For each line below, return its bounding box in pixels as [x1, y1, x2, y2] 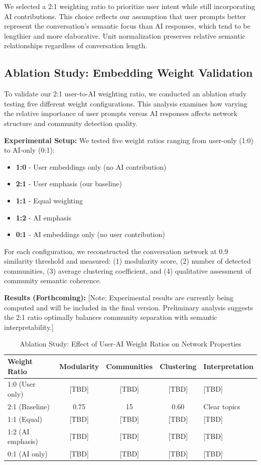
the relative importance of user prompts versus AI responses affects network [4, 108, 237, 119]
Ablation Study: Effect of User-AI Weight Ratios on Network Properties [20, 338, 241, 349]
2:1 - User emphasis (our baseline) [16, 178, 122, 189]
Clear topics [203, 401, 240, 411]
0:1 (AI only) [8, 448, 48, 459]
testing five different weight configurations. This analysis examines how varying [4, 98, 247, 108]
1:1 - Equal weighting [16, 195, 83, 205]
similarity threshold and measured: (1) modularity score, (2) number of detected [4, 256, 251, 266]
